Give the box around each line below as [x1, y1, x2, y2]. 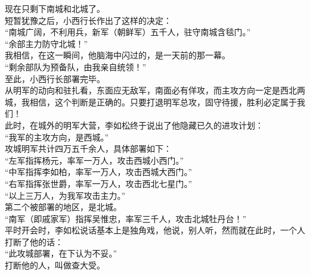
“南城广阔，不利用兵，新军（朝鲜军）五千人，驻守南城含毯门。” [5, 26, 251, 38]
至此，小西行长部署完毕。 [5, 72, 105, 85]
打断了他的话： [5, 235, 63, 248]
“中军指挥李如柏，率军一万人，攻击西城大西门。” [5, 165, 193, 178]
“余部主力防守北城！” [5, 37, 88, 49]
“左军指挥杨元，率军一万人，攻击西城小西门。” [5, 154, 184, 166]
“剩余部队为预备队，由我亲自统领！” [5, 60, 147, 73]
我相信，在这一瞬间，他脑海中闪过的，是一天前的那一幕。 [5, 49, 230, 61]
